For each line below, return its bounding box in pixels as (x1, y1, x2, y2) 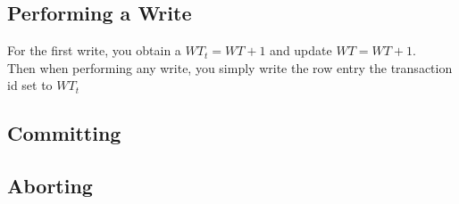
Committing (7, 119, 121, 147)
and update (270, 41, 332, 60)
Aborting (7, 172, 93, 200)
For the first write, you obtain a (7, 41, 181, 60)
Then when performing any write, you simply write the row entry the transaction (7, 58, 453, 77)
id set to (7, 76, 53, 94)
